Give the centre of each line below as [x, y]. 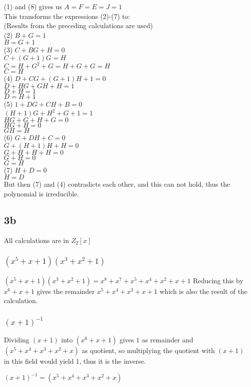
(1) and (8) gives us [33, 6]
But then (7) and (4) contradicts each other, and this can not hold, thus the [117, 184]
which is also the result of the [204, 291]
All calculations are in [37, 240]
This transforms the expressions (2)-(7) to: [67, 16]
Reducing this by [218, 280]
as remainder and [167, 340]
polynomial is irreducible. [41, 193]
